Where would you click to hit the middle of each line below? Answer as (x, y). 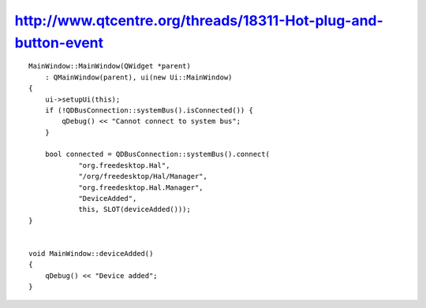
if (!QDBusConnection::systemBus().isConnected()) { (149, 110)
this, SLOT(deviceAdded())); (135, 210)
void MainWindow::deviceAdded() (91, 253)
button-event (59, 43)
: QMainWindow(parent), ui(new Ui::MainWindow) (138, 77)
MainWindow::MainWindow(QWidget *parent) (110, 66)
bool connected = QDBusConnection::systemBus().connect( (157, 154)
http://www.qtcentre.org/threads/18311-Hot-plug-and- (199, 20)
